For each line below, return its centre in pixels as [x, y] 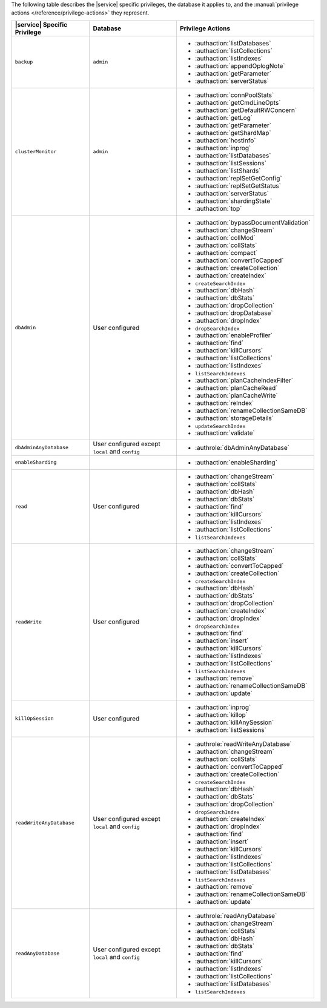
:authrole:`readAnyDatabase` [236, 915]
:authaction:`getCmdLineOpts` [238, 102]
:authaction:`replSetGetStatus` [238, 186]
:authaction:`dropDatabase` [234, 313]
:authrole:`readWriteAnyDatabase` [243, 743]
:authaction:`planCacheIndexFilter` [244, 380]
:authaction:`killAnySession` [234, 722]
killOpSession [34, 718]
